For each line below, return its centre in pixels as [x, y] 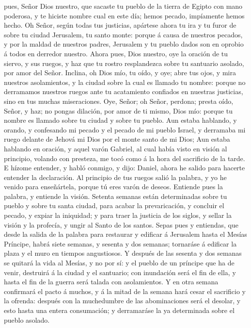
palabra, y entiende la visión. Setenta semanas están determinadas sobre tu [116, 196]
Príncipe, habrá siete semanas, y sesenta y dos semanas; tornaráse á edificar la [120, 243]
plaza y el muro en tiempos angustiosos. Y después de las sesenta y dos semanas [123, 253]
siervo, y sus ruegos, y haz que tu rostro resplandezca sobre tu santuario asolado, [124, 63]
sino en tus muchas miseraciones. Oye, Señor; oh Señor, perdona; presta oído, [119, 101]
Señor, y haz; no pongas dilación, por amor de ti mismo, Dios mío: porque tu [118, 110]
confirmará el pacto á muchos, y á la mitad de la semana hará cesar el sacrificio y [125, 291]
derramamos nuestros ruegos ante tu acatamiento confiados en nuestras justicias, [124, 91]
